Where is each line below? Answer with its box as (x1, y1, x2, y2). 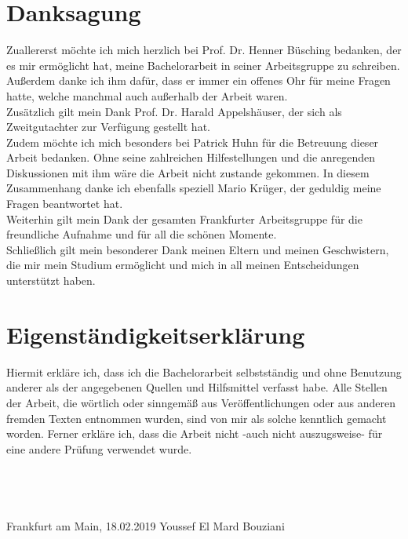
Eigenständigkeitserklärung (6, 318, 305, 350)
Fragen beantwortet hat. (6, 195, 123, 212)
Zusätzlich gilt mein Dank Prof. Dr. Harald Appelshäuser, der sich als (6, 103, 342, 119)
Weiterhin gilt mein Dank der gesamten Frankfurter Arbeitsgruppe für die (6, 210, 362, 227)
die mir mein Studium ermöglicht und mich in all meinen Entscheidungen (6, 257, 359, 273)
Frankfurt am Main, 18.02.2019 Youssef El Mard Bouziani (6, 517, 285, 534)
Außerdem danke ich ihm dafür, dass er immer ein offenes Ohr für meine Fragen (6, 72, 391, 89)
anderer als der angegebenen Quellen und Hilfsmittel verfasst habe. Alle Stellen (6, 379, 388, 395)
